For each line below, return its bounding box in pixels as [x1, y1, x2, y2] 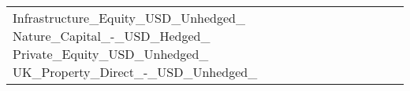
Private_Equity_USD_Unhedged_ [13, 45, 209, 63]
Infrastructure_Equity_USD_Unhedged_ [13, 9, 245, 27]
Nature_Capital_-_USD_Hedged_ [13, 27, 211, 45]
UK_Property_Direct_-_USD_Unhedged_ [13, 63, 258, 81]
